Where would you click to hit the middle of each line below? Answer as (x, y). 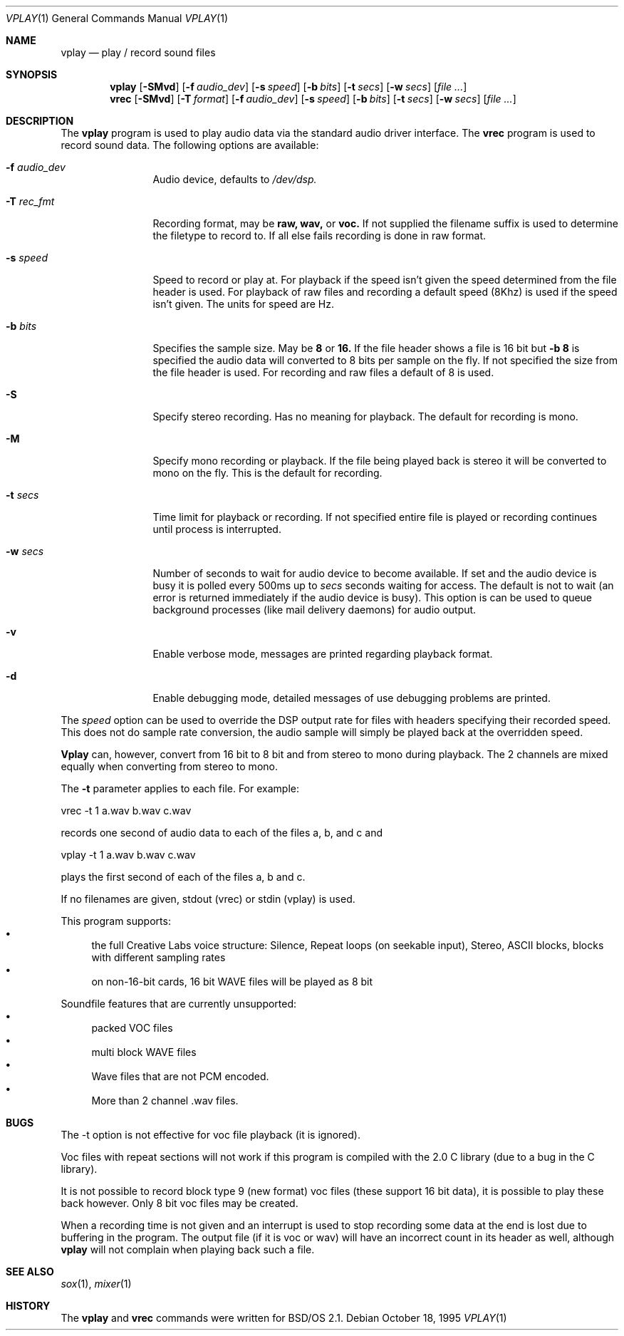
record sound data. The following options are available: (190, 145)
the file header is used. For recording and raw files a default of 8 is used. (323, 372)
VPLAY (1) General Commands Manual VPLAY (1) (117, 18)
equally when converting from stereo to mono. (169, 766)
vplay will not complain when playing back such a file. (188, 1249)
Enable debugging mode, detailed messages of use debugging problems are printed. (352, 698)
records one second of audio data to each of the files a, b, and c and (222, 833)
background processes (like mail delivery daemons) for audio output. (314, 610)
